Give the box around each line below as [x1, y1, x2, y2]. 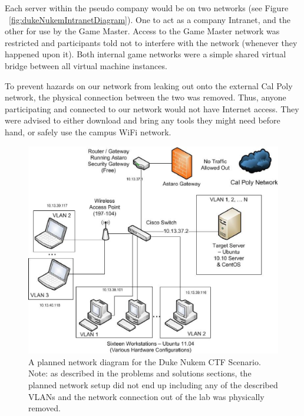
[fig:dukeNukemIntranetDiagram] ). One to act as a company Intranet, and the [9, 13, 290, 25]
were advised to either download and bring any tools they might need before [5, 114, 280, 126]
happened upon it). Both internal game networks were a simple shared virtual [5, 48, 286, 60]
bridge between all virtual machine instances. [5, 59, 167, 71]
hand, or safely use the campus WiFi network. [5, 125, 171, 138]
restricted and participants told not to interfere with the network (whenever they [5, 36, 298, 48]
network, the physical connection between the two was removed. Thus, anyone [5, 91, 286, 103]
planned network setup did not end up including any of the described [28, 379, 278, 391]
